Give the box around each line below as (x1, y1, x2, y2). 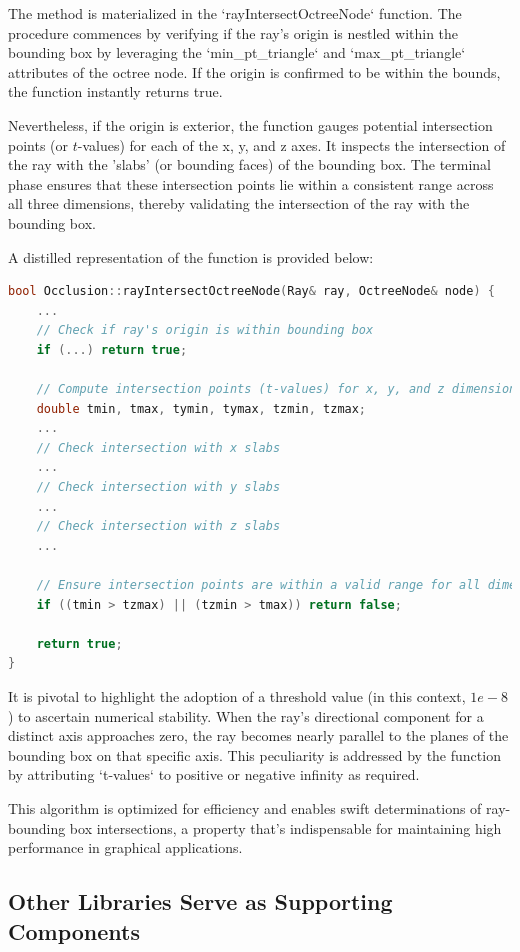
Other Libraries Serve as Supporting (8, 886, 393, 917)
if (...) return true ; (36, 342, 188, 357)
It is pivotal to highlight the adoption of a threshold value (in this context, (8, 686, 466, 706)
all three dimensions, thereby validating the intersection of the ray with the (8, 193, 470, 214)
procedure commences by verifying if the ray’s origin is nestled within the (8, 22, 459, 43)
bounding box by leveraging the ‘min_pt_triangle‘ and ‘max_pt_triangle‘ (8, 42, 466, 63)
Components (8, 915, 140, 946)
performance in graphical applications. (8, 837, 243, 858)
